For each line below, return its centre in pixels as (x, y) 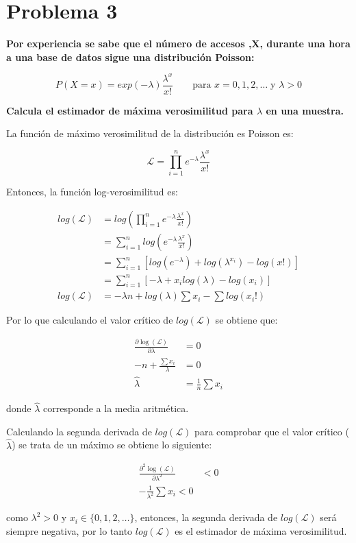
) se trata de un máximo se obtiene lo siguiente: (112, 445)
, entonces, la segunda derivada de (206, 517)
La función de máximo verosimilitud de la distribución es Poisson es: (150, 133)
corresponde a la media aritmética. (116, 408)
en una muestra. (305, 110)
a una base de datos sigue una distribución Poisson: (130, 57)
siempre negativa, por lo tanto (69, 531)
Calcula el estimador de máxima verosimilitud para (130, 110)
